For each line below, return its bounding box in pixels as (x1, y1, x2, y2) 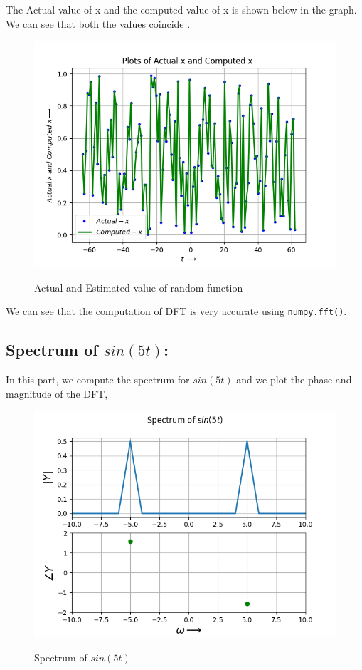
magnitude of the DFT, (6, 386, 108, 401)
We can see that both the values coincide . (6, 16, 191, 31)
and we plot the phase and (236, 372, 352, 387)
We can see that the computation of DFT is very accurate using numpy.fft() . (6, 304, 347, 319)
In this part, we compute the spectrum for (6, 372, 190, 387)
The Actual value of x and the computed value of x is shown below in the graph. (6, 2, 357, 16)
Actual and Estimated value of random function (34, 279, 243, 294)
